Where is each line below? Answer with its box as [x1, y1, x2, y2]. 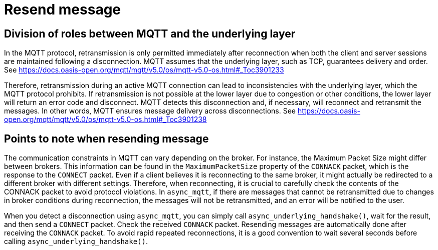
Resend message [4, 1, 121, 18]
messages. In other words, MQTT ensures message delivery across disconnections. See [4, 106, 296, 115]
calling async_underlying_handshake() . [4, 237, 148, 246]
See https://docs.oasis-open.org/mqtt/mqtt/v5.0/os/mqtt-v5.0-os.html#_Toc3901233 [4, 65, 284, 74]
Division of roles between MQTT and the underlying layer [4, 27, 296, 40]
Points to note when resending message [4, 132, 209, 145]
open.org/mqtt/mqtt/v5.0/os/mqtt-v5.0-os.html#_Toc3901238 [4, 115, 207, 124]
